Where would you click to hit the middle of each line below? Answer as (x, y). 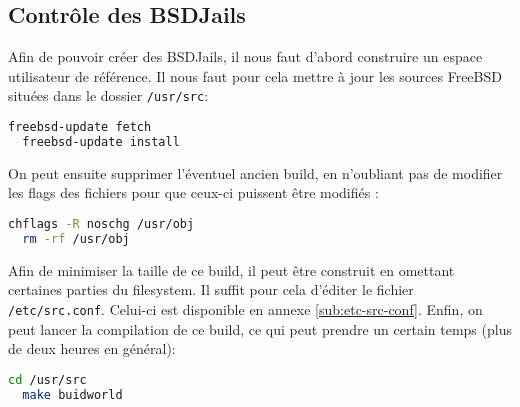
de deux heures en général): (92, 348)
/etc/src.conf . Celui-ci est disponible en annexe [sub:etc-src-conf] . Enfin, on (245, 308)
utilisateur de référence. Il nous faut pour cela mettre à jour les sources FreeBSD (255, 75)
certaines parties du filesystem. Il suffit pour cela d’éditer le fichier (211, 289)
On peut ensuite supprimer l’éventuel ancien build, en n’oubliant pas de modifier (255, 172)
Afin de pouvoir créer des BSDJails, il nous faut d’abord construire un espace (245, 56)
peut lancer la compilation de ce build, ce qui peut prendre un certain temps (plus (260, 328)
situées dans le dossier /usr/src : (108, 95)
